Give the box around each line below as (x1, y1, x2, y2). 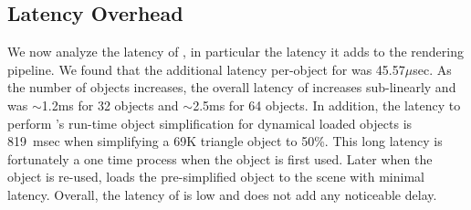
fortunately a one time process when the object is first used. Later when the (7, 149, 433, 168)
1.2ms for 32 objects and (41, 95, 179, 114)
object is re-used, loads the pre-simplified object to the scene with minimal (7, 167, 424, 186)
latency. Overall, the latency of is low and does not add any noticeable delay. (7, 184, 437, 204)
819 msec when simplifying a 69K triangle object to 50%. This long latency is (7, 131, 443, 151)
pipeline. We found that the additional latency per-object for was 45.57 (7, 59, 405, 79)
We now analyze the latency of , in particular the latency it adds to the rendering (7, 42, 464, 61)
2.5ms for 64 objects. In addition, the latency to (193, 95, 461, 114)
